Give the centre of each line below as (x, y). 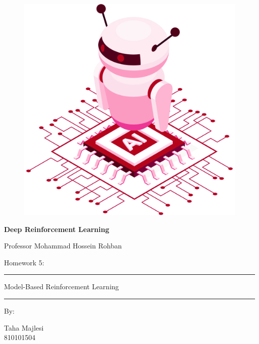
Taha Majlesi (24, 327)
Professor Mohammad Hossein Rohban (63, 246)
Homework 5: (24, 262)
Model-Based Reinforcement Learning (62, 287)
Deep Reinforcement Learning (57, 229)
